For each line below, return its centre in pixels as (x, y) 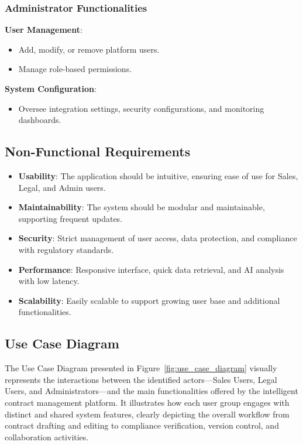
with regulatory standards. (66, 249)
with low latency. (49, 281)
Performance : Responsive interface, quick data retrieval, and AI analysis (151, 269)
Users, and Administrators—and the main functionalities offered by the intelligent (151, 391)
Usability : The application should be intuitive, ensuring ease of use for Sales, (158, 175)
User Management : (44, 30)
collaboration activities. (47, 437)
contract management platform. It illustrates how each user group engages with (147, 402)
